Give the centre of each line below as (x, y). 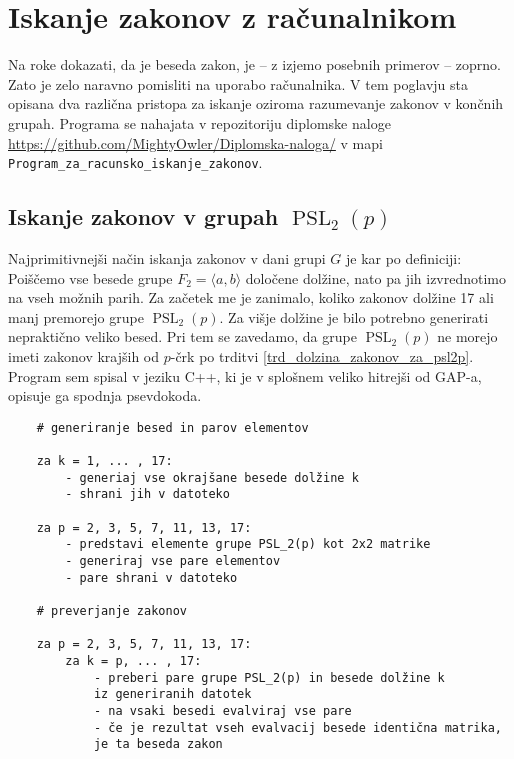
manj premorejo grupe (76, 316)
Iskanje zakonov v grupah (143, 216)
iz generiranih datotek (172, 694)
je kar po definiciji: (403, 257)
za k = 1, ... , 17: (104, 461)
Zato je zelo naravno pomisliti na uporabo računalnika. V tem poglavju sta (238, 83)
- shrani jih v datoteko (147, 494)
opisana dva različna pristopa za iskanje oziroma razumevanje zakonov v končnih (256, 103)
